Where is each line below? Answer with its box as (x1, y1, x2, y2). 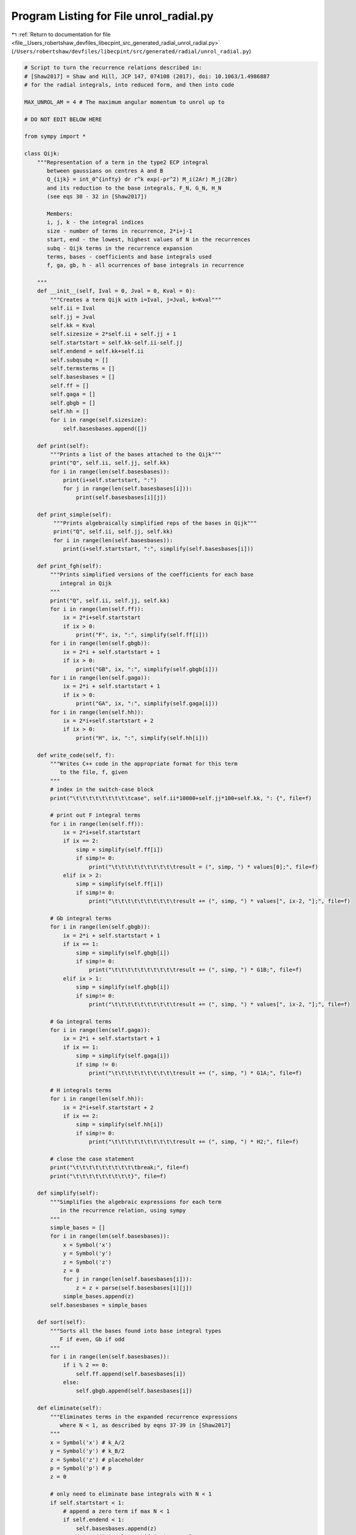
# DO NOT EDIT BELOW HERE (24, 115, 102, 123)
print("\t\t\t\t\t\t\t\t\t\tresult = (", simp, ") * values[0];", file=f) (89, 863, 319, 870)
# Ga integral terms (50, 1018, 112, 1025)
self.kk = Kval (50, 322, 96, 329)
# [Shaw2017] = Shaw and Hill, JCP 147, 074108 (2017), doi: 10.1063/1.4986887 (24, 72, 270, 80)
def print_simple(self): (37, 511, 112, 518)
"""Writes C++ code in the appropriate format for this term (50, 760, 238, 767)
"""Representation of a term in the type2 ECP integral (37, 158, 209, 166)
